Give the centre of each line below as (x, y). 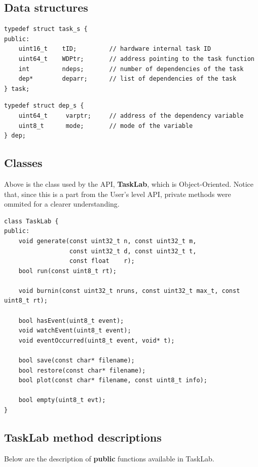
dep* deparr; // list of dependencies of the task (127, 79)
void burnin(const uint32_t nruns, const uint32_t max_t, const (129, 291)
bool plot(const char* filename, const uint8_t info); (113, 380)
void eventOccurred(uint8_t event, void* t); (97, 340)
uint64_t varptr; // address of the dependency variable (131, 115)
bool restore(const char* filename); (82, 370)
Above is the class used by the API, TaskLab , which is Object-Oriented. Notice (129, 184)
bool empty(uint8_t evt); (62, 400)
